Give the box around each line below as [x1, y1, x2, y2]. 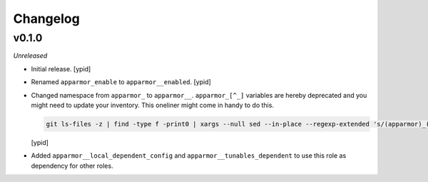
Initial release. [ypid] [31, 64, 91, 73]
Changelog [13, 11, 80, 26]
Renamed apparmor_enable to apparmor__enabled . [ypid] [31, 78, 212, 86]
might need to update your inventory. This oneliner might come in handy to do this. [31, 101, 275, 109]
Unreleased [13, 51, 48, 60]
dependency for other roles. [31, 161, 113, 170]
